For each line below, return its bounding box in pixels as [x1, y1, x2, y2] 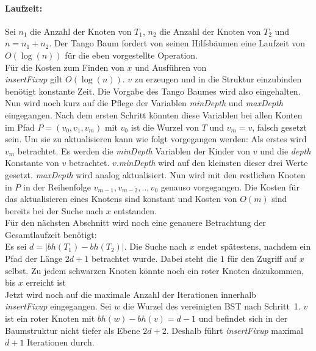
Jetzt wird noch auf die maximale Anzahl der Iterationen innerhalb [5, 288, 256, 300]
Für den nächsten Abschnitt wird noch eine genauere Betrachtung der [5, 216, 266, 229]
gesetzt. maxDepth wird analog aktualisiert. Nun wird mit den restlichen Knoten [5, 168, 306, 181]
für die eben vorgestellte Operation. [65, 48, 198, 61]
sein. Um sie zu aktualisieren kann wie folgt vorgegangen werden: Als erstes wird [5, 132, 307, 145]
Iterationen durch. [27, 336, 95, 349]
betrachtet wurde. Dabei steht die [91, 252, 218, 265]
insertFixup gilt [5, 73, 63, 85]
